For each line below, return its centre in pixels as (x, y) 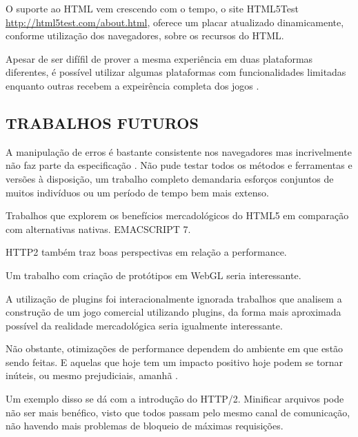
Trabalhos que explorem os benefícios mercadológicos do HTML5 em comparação (177, 215)
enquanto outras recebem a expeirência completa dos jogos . (132, 85)
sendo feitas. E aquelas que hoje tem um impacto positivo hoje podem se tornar (175, 362)
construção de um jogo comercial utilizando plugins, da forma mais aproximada (173, 312)
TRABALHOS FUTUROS (102, 122)
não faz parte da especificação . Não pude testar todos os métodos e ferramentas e (179, 165)
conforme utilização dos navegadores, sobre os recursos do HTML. (145, 35)
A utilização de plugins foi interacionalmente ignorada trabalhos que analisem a (174, 298)
